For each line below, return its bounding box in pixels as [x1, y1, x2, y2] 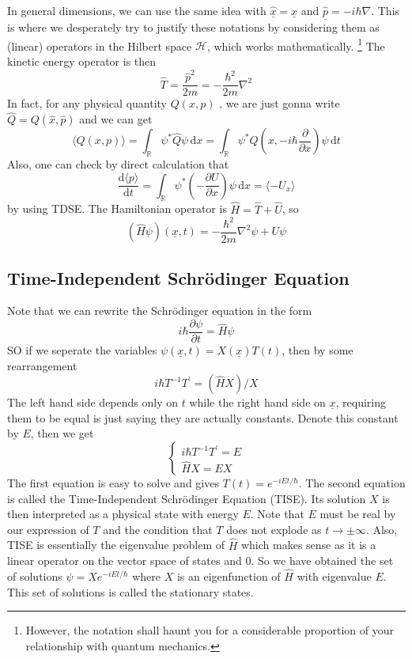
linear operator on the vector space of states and [7, 552, 242, 569]
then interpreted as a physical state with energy [7, 506, 239, 522]
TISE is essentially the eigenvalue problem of [7, 536, 225, 553]
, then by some [282, 342, 353, 358]
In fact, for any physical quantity [7, 95, 167, 112]
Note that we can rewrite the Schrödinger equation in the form [7, 302, 312, 319]
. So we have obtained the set [251, 552, 394, 569]
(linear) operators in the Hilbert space [7, 37, 192, 54]
